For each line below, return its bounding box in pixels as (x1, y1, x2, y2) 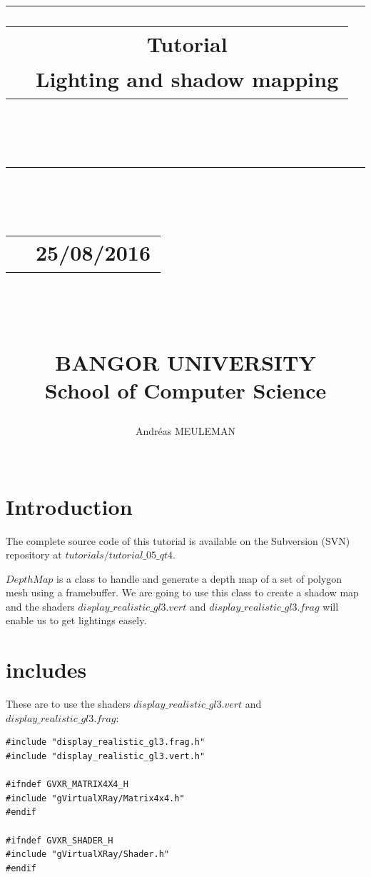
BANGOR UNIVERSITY (55, 348, 316, 376)
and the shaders (6, 598, 75, 613)
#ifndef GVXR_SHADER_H (6, 835, 113, 846)
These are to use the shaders (6, 696, 131, 711)
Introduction (6, 491, 133, 521)
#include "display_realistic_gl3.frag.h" (6, 737, 205, 748)
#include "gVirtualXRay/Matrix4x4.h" (6, 793, 185, 803)
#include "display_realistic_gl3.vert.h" (6, 751, 205, 761)
